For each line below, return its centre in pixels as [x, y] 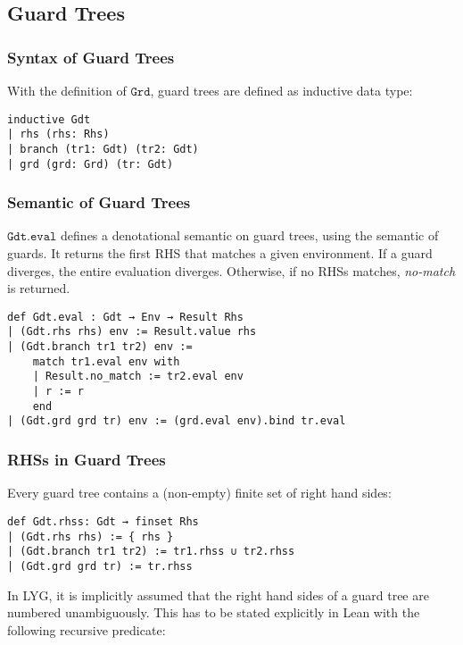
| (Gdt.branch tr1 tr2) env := [100, 347]
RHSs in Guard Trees [87, 459]
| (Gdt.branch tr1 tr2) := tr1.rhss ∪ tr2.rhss [151, 552]
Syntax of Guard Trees [91, 57]
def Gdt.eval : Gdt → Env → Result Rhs [125, 317]
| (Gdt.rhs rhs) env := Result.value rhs [132, 332]
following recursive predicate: [87, 629]
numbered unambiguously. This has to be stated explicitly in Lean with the [214, 612]
